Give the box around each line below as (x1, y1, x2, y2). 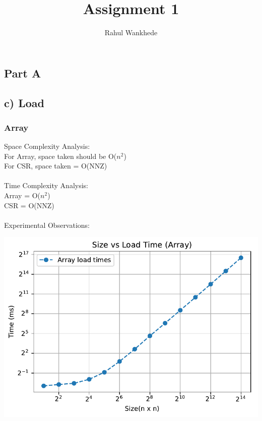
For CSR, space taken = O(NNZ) (4, 160, 107, 171)
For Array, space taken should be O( (4, 150, 117, 161)
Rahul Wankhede (104, 27, 158, 38)
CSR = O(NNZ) (4, 200, 54, 210)
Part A (4, 65, 41, 80)
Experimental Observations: (4, 219, 90, 230)
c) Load (4, 95, 44, 110)
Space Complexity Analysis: (4, 141, 90, 151)
